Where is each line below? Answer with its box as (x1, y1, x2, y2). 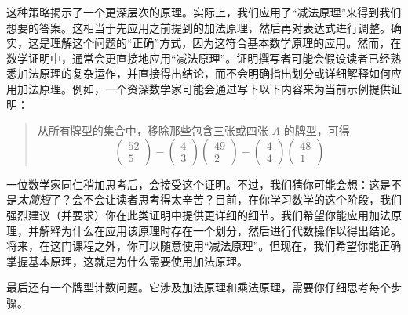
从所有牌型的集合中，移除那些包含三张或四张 (37, 122, 268, 139)
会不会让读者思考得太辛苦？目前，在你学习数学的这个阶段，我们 (71, 191, 402, 208)
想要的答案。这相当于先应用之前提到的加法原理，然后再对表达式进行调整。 (6, 19, 391, 35)
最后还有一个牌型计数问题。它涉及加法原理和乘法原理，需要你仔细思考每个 (6, 279, 391, 295)
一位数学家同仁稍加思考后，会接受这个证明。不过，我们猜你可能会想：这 (6, 176, 380, 192)
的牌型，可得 (283, 122, 350, 139)
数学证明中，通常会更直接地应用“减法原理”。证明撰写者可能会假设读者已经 (6, 49, 391, 66)
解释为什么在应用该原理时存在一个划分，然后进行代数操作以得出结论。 (38, 222, 402, 238)
